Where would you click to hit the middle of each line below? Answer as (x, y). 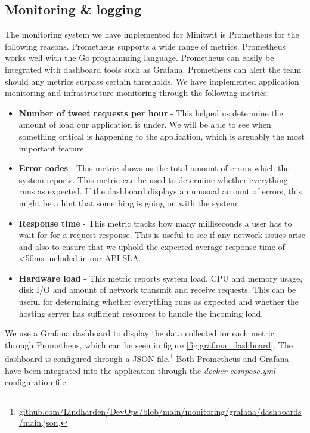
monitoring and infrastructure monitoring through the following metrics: (137, 93)
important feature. (52, 148)
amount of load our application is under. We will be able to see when (145, 124)
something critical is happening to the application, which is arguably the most (162, 136)
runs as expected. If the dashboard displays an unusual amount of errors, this (160, 191)
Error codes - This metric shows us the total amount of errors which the (154, 168)
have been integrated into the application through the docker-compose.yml (140, 370)
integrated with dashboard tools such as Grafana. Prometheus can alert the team (153, 69)
